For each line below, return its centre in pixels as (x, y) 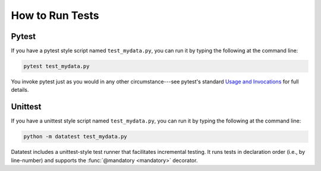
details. (20, 90)
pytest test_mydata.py (56, 66)
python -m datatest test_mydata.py (75, 137)
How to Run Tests (55, 15)
